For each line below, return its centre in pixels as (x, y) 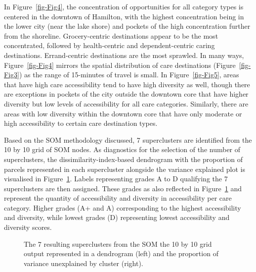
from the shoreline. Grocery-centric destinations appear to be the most (111, 35)
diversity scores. (28, 227)
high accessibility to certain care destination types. (81, 123)
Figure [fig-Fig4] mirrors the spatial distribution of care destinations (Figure (120, 65)
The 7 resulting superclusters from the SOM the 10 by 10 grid (118, 244)
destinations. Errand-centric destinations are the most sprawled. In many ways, (124, 55)
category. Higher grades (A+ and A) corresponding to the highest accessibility (123, 207)
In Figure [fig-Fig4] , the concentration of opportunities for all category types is (124, 6)
